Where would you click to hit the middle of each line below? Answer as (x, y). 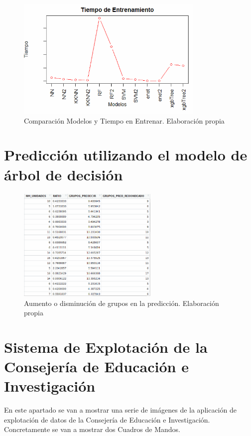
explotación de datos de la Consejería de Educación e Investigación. (107, 419)
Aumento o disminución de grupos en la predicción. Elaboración (122, 303)
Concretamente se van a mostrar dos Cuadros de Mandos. (92, 429)
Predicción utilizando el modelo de (126, 155)
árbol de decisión (63, 174)
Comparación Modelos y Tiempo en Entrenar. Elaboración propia (124, 120)
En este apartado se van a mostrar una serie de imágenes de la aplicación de (120, 410)
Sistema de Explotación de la (106, 347)
